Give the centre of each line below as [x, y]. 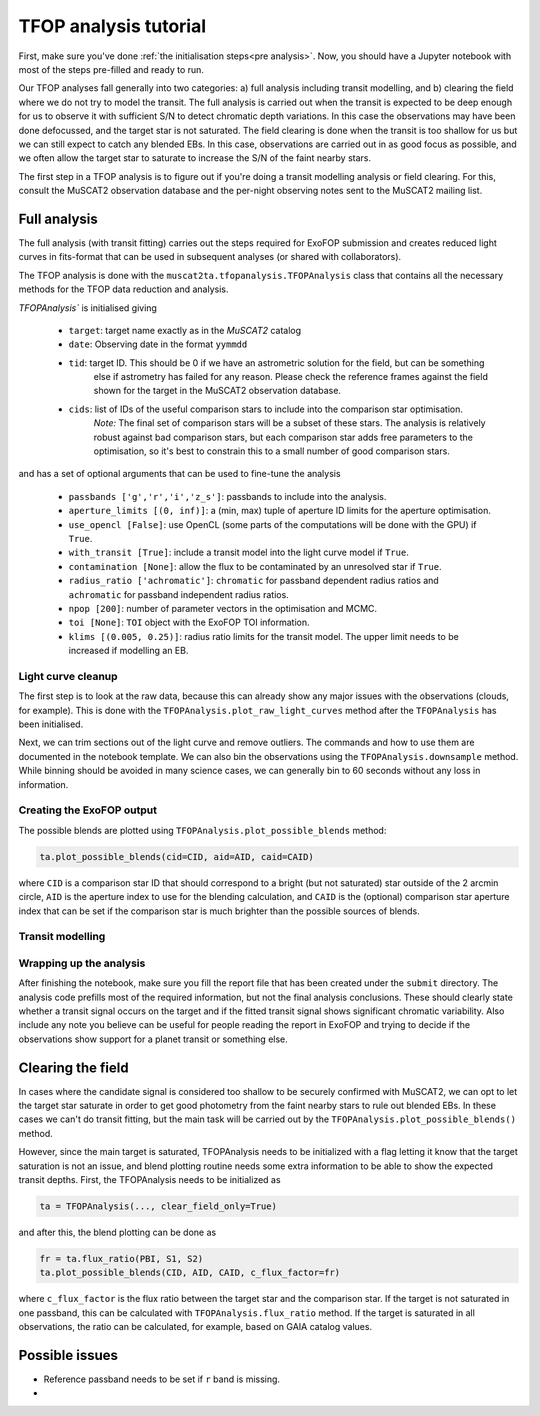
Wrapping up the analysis [82, 963]
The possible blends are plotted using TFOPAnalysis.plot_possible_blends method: [202, 830]
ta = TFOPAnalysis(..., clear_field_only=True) [158, 1206]
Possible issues [68, 1355]
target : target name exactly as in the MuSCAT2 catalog [185, 330]
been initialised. [51, 724]
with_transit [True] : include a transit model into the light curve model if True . [238, 552]
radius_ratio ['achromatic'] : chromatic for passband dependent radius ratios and [253, 581]
